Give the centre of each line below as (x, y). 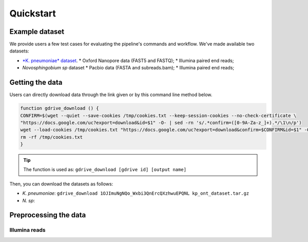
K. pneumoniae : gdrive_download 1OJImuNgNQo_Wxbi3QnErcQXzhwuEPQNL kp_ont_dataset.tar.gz (136, 193)
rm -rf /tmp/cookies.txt (52, 137)
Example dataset (37, 32)
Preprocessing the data (48, 215)
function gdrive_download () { (60, 108)
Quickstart (33, 13)
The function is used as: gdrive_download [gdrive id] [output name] (105, 170)
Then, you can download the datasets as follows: (61, 184)
